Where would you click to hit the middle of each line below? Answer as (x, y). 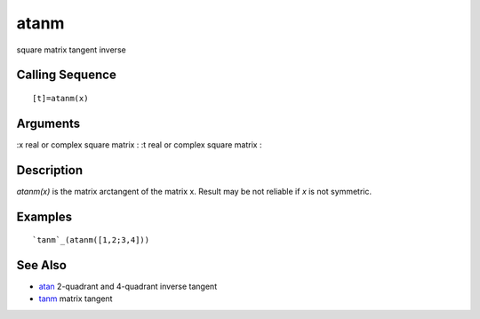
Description (50, 170)
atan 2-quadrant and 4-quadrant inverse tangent (128, 287)
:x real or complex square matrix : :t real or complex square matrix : (139, 144)
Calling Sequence (67, 75)
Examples (44, 216)
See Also (41, 265)
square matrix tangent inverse (71, 50)
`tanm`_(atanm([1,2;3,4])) (91, 240)
